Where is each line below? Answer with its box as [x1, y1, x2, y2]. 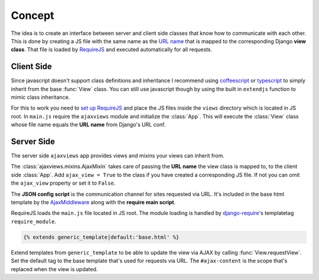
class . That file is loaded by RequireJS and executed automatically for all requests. [11, 46, 213, 53]
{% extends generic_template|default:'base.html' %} [23, 234, 180, 240]
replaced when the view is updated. [11, 265, 98, 272]
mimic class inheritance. [11, 94, 70, 101]
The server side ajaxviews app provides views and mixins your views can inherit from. [11, 152, 224, 159]
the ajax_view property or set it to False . [11, 179, 116, 186]
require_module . [11, 218, 57, 225]
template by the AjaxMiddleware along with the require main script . [11, 199, 176, 206]
